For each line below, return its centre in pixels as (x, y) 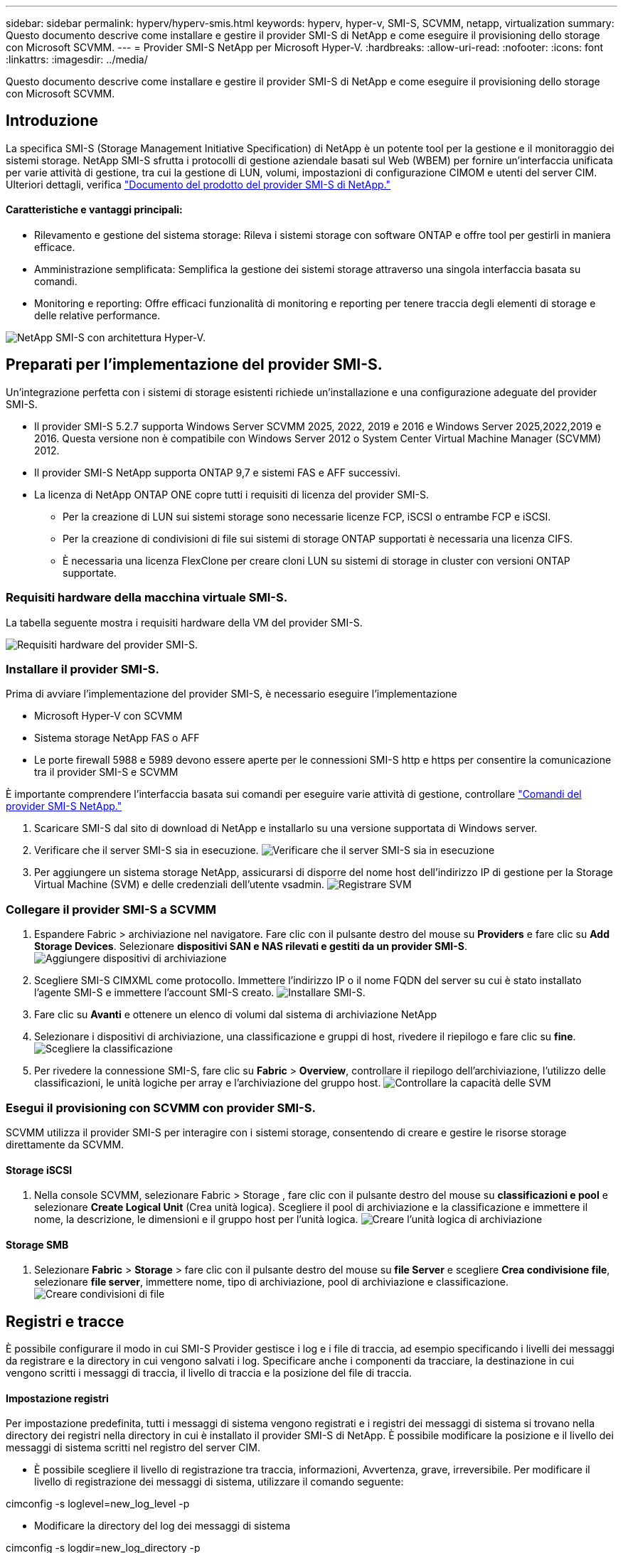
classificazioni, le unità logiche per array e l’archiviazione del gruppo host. (208, 1083)
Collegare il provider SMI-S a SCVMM (111, 909)
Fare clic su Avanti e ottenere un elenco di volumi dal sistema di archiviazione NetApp (236, 1015)
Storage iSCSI (39, 1170)
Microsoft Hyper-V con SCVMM (108, 716)
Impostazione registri (57, 1398)
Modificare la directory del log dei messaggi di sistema (162, 1526)
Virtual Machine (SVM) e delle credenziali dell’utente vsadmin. (180, 885)
